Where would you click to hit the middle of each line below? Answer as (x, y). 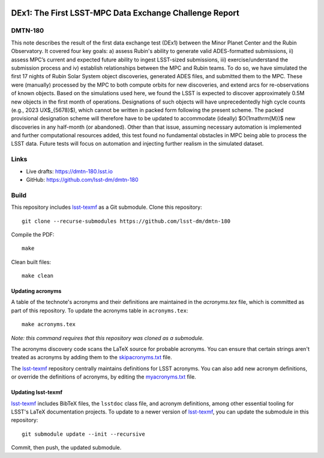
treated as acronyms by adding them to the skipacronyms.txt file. (91, 357)
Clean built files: (31, 262)
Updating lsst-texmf (37, 392)
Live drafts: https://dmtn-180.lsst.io (70, 171)
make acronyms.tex (49, 324)
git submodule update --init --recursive (83, 434)
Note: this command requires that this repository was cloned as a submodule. (107, 338)
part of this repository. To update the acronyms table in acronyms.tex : (100, 311)
